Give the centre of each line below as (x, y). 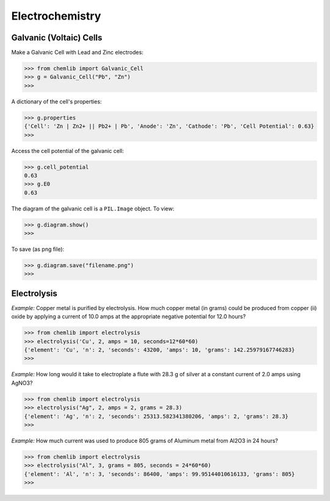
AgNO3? (22, 383)
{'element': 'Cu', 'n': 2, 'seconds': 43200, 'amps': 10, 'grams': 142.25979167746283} (159, 350)
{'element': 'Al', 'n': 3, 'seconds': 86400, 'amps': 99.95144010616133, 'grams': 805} (159, 474)
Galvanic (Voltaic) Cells (57, 38)
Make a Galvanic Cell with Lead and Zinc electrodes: (77, 53)
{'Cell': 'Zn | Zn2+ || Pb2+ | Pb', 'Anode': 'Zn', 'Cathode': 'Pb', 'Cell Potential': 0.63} (169, 126)
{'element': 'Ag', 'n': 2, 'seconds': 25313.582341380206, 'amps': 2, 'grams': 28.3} (156, 416)
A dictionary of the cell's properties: (57, 102)
